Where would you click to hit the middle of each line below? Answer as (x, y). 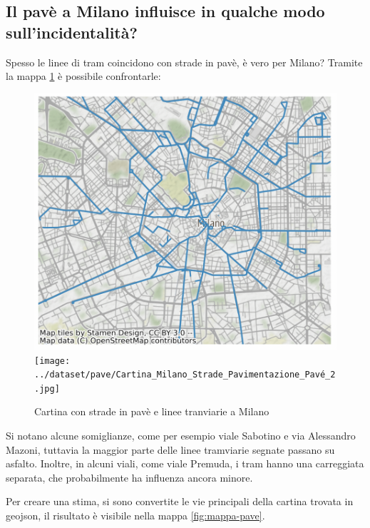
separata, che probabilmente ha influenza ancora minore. (129, 477)
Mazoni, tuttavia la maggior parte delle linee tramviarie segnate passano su (170, 449)
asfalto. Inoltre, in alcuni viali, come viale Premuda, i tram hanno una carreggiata (185, 463)
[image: (52, 361)
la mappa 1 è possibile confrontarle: (83, 76)
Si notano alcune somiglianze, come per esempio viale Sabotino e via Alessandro (181, 436)
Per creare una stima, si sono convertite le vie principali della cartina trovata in (180, 501)
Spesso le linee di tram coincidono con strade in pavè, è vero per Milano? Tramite (184, 62)
